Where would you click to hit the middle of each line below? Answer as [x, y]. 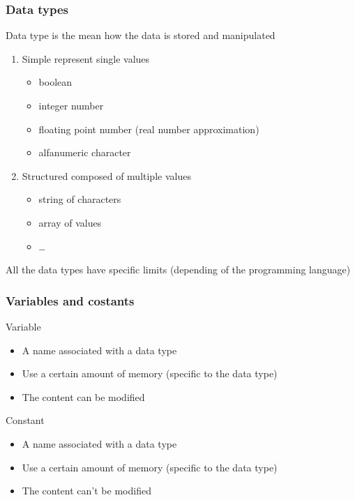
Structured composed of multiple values [106, 175]
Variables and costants [70, 300]
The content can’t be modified [86, 491]
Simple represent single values [86, 58]
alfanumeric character [85, 152]
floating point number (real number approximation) [149, 129]
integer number [71, 105]
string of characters [80, 199]
